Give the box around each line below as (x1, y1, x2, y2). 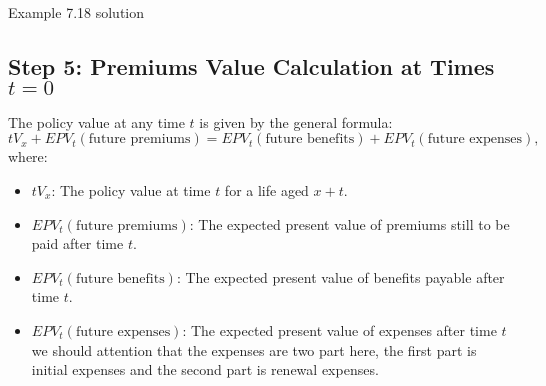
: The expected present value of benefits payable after (176, 266, 505, 287)
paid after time (31, 233, 124, 254)
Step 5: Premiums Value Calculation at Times (8, 50, 495, 81)
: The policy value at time (51, 179, 211, 200)
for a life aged (224, 179, 309, 200)
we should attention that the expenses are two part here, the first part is (31, 339, 477, 360)
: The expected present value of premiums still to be (189, 213, 510, 234)
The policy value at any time (8, 111, 185, 132)
